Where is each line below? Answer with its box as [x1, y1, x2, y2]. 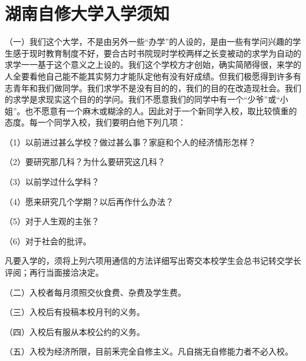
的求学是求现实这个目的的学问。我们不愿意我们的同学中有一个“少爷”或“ [5, 93, 280, 105]
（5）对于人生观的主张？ [5, 215, 99, 227]
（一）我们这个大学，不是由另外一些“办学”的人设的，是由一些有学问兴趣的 [5, 35, 293, 48]
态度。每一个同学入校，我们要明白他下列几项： [5, 116, 186, 128]
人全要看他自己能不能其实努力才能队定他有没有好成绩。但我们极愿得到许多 [5, 69, 293, 82]
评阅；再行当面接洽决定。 [5, 266, 104, 279]
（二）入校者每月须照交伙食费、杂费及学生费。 [5, 286, 186, 298]
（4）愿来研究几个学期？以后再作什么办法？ [5, 195, 174, 207]
